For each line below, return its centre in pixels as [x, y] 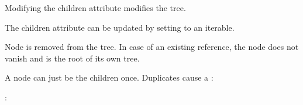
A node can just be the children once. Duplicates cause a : [109, 77]
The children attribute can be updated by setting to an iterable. [120, 27]
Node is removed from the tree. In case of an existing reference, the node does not [152, 47]
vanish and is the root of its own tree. [72, 58]
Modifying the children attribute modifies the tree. [95, 8]
